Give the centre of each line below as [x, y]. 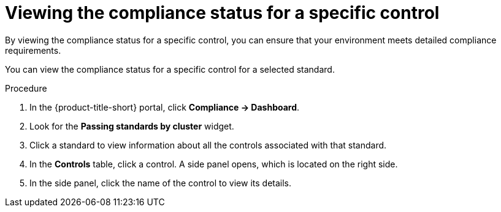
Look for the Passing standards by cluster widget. [132, 126]
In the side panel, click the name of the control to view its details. [161, 183]
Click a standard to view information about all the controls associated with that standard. [208, 145]
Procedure [26, 88]
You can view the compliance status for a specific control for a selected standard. [170, 69]
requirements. [33, 50]
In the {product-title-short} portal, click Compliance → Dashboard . [165, 107]
